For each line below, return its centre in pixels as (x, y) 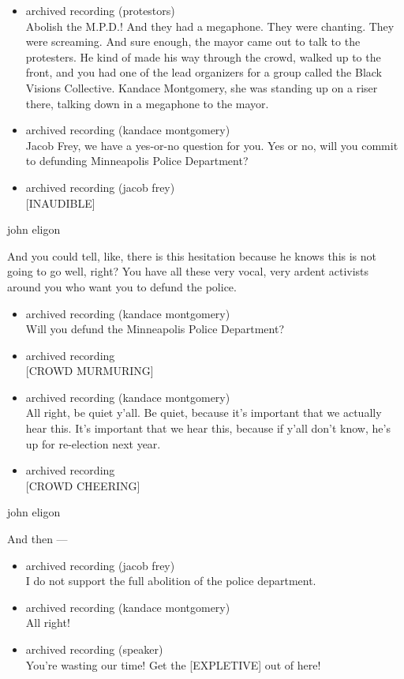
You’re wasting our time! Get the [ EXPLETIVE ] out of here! (173, 664)
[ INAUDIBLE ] (60, 203)
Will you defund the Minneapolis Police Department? (155, 329)
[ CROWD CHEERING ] (83, 485)
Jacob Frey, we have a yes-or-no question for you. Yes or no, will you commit (212, 145)
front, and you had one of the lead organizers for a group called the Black (204, 72)
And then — (37, 539)
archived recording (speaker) (94, 649)
